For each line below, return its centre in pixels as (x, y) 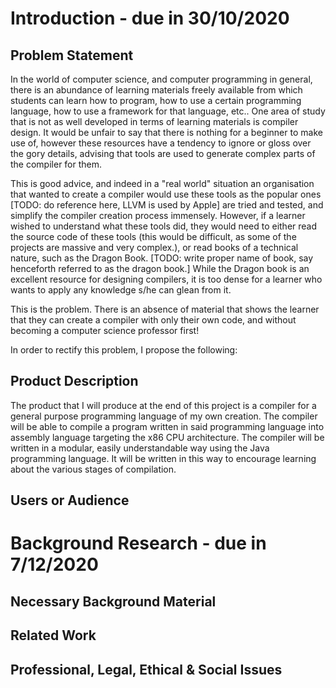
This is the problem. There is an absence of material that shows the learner (165, 309)
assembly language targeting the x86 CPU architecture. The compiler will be (167, 437)
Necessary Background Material (113, 601)
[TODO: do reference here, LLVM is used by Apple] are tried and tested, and (167, 205)
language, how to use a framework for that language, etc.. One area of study (168, 111)
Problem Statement (72, 55)
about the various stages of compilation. (93, 469)
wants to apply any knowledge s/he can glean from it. (121, 290)
